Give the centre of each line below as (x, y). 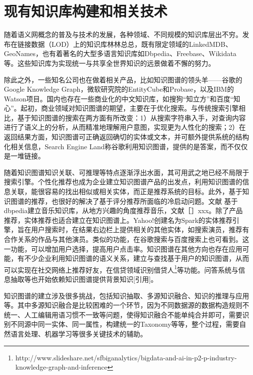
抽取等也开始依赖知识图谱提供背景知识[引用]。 (84, 279)
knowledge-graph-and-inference (61, 367)
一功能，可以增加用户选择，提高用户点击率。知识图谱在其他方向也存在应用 (123, 248)
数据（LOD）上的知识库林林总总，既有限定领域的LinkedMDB (128, 44)
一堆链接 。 (27, 156)
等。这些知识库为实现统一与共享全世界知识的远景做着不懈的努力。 (109, 63)
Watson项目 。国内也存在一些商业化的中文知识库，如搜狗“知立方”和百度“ (119, 98)
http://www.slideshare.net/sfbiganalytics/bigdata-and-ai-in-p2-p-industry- (126, 357)
